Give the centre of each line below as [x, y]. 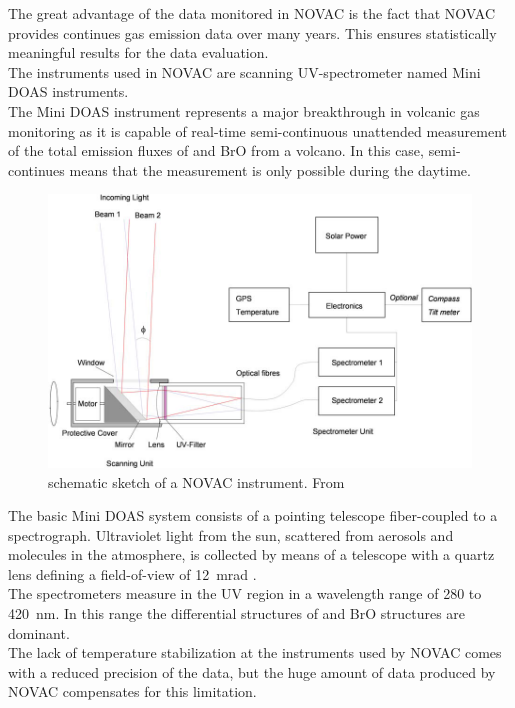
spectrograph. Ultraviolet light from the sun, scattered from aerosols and [231, 534]
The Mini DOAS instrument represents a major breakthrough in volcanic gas [244, 110]
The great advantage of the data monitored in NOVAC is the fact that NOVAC [252, 13]
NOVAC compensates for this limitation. [132, 691]
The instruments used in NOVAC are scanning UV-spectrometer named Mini [244, 71]
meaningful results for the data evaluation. [138, 52]
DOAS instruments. [68, 91]
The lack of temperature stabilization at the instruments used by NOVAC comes [255, 652]
